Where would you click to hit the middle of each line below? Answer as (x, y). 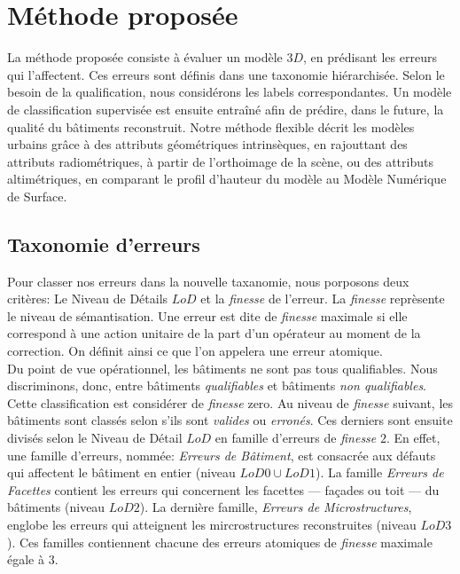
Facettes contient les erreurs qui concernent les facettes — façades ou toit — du (223, 489)
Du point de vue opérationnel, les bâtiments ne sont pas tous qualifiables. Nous (222, 368)
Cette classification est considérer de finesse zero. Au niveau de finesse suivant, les (230, 402)
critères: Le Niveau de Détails (88, 299)
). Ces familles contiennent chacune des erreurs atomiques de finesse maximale (220, 542)
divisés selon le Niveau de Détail (95, 438)
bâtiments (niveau (56, 507)
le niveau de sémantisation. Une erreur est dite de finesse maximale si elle (207, 315)
